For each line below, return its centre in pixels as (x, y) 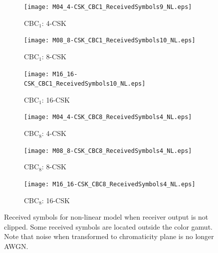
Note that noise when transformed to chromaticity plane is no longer (109, 236)
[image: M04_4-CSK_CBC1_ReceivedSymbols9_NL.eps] (108, 7)
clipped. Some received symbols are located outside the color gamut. (108, 226)
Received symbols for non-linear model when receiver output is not (106, 217)
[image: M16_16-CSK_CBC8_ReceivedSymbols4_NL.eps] (110, 184)
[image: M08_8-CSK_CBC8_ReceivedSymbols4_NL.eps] (108, 151)
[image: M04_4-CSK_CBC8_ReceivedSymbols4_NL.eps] (108, 117)
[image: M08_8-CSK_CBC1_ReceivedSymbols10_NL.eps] (110, 41)
